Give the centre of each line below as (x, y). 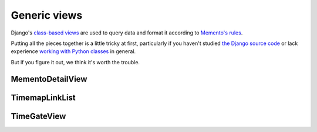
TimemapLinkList (43, 97)
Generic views (47, 15)
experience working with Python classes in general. (73, 51)
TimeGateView (38, 116)
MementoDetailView (49, 79)
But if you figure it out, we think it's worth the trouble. (75, 62)
